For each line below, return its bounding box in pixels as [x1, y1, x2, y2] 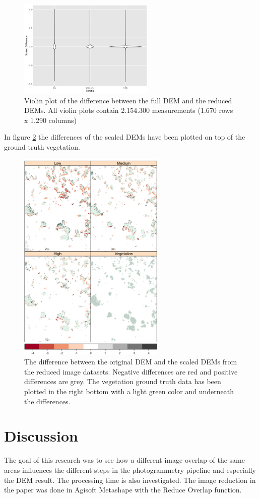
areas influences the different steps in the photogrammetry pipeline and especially [4, 464, 256, 475]
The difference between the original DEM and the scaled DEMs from [24, 356, 237, 367]
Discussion [4, 425, 78, 446]
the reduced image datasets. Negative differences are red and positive [24, 366, 238, 377]
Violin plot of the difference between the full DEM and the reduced [24, 95, 232, 105]
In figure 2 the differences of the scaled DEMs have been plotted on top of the [4, 132, 245, 142]
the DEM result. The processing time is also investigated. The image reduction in [4, 474, 256, 485]
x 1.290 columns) [24, 114, 77, 125]
